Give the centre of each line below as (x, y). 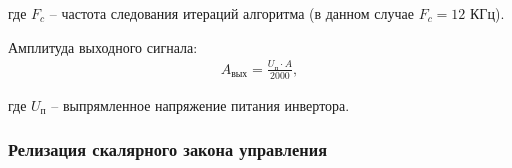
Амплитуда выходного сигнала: (103, 46)
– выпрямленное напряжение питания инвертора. (200, 104)
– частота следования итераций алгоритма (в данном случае (231, 13)
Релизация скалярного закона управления (167, 149)
